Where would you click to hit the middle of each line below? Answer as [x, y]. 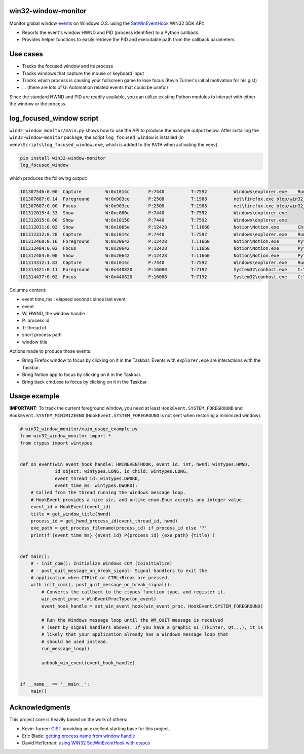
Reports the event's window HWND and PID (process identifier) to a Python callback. [111, 32]
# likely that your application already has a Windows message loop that [135, 634]
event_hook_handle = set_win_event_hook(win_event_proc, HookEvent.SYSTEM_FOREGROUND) [152, 606]
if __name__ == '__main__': [55, 684]
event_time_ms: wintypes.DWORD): [96, 485]
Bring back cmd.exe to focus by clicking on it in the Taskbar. [85, 382]
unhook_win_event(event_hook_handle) [88, 663]
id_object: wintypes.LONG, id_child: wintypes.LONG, [122, 472]
